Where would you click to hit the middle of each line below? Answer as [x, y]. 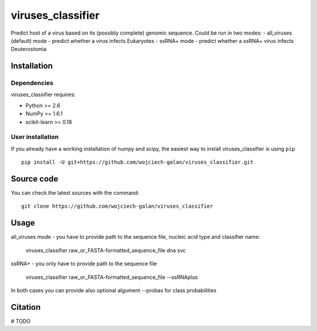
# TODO [21, 321]
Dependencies [32, 83]
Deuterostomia [29, 49]
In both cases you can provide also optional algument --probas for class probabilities [114, 290]
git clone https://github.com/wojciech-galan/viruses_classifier [117, 206]
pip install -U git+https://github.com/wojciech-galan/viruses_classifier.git [137, 162]
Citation [26, 307]
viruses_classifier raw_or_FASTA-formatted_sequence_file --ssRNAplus [112, 277]
